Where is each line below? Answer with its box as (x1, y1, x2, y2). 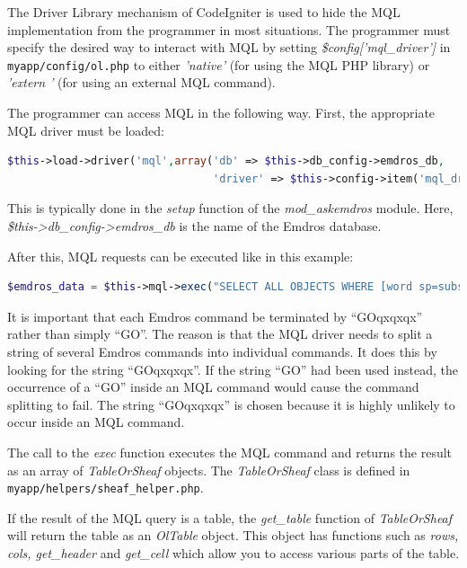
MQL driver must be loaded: (7, 120, 164, 139)
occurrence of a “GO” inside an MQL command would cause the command (7, 377, 419, 396)
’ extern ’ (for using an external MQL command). (7, 73, 276, 92)
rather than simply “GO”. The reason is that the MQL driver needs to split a (7, 324, 433, 343)
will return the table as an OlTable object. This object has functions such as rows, (7, 526, 459, 545)
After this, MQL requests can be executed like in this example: (7, 246, 354, 265)
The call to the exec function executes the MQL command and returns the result (7, 442, 453, 461)
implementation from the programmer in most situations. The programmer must (7, 20, 451, 39)
